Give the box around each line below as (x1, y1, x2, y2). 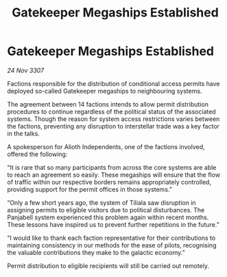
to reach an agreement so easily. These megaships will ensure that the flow (7, 170, 221, 179)
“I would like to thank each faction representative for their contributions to (7, 234, 216, 242)
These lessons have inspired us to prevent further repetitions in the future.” (7, 220, 219, 228)
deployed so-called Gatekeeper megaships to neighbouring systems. (7, 87, 202, 95)
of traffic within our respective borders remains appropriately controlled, (7, 177, 211, 186)
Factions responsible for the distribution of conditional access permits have (7, 79, 220, 87)
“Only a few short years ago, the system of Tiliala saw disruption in (7, 198, 197, 207)
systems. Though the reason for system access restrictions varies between (7, 115, 220, 123)
